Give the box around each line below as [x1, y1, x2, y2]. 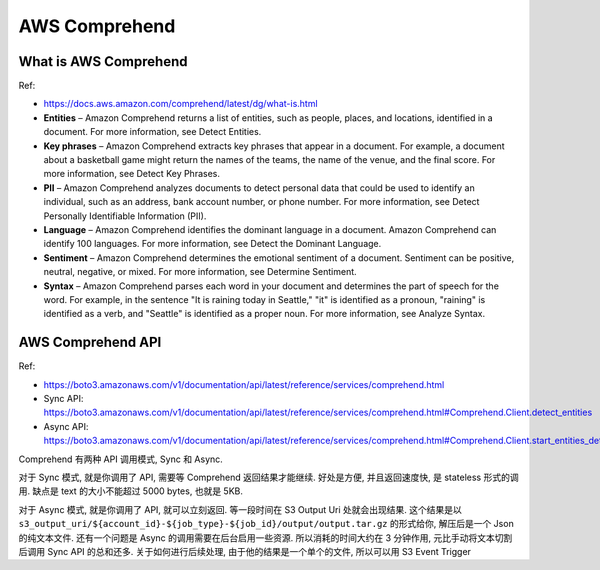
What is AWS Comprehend [18, 53, 188, 70]
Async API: [43, 420, 89, 432]
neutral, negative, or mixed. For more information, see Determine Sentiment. [43, 266, 357, 278]
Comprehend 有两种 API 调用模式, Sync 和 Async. [18, 453, 224, 465]
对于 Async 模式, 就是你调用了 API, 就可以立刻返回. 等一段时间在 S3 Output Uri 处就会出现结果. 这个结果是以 [18, 503, 462, 515]
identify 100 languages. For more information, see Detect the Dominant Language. [43, 238, 382, 250]
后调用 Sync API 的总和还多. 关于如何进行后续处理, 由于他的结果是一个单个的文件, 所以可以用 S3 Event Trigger [18, 545, 472, 557]
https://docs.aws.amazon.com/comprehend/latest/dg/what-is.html [43, 98, 319, 110]
